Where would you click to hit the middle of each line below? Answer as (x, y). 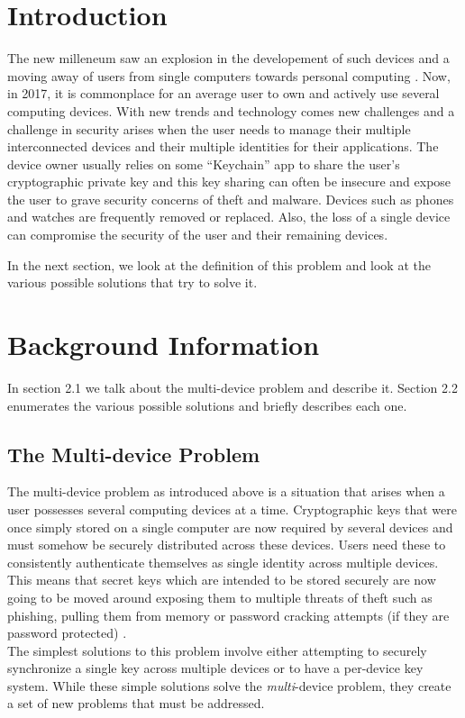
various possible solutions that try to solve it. (132, 282)
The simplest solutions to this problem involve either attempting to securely (217, 650)
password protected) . (67, 633)
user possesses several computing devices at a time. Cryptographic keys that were (232, 509)
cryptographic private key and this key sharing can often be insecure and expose (229, 182)
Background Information (164, 345)
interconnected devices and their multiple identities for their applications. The (223, 146)
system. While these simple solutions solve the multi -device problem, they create (229, 685)
